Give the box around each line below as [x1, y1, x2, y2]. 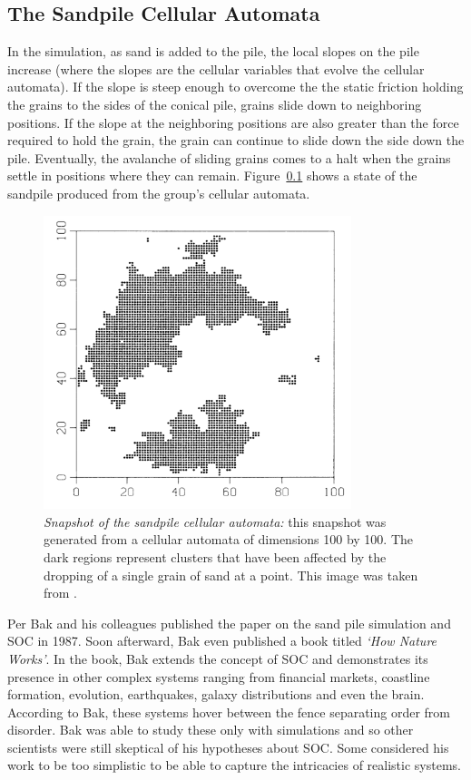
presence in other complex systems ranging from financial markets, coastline [7, 667, 430, 686]
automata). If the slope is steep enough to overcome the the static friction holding [7, 77, 464, 96]
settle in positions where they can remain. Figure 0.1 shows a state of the [7, 166, 417, 185]
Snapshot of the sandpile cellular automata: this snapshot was [44, 512, 387, 531]
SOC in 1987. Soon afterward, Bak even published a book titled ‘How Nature [7, 631, 437, 650]
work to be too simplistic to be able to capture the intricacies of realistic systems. [7, 756, 461, 775]
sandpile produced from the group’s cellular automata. [7, 183, 310, 202]
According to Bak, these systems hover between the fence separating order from [7, 702, 451, 721]
